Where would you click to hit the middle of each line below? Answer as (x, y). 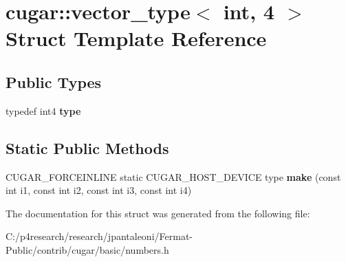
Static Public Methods (87, 148)
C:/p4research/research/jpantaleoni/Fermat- (99, 236)
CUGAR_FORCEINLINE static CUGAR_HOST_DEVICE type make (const (173, 176)
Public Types (54, 81)
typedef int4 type (43, 110)
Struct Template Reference (136, 38)
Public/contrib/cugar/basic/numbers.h (87, 249)
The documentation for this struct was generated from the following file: (158, 213)
